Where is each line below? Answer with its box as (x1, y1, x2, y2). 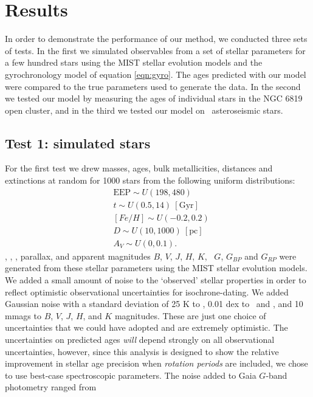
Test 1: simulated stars (5, 133, 151, 152)
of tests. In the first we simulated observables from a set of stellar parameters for (5, 44, 306, 57)
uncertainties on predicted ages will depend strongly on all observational (5, 333, 275, 345)
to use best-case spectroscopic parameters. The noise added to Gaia (5, 368, 256, 381)
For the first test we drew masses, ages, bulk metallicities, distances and (5, 162, 273, 174)
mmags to (5, 309, 41, 322)
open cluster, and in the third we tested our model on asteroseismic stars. (5, 103, 283, 116)
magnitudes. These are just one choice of (114, 309, 266, 322)
